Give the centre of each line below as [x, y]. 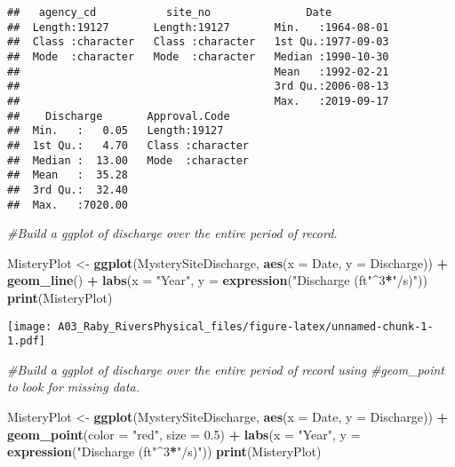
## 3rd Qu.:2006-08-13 [198, 87]
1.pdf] [26, 341]
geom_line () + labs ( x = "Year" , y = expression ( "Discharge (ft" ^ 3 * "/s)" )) [217, 280]
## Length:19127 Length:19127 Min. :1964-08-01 [198, 27]
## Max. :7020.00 [68, 205]
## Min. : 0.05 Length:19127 [116, 131]
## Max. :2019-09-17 [198, 101]
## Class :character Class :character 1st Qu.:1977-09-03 [198, 42]
